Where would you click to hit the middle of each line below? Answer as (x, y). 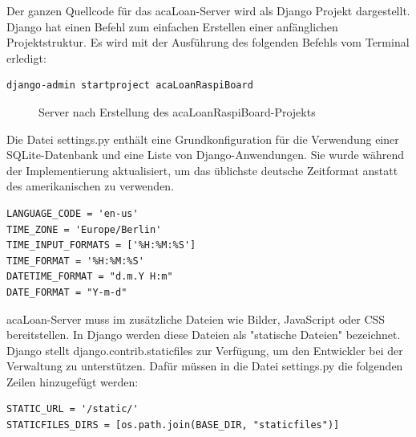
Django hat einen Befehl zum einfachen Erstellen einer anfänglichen (172, 26)
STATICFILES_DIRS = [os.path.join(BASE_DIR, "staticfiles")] (173, 425)
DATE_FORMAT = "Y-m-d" (67, 292)
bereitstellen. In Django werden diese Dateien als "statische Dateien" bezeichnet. (204, 335)
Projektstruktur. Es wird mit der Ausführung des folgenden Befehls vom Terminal (208, 42)
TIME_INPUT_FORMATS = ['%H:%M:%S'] (101, 245)
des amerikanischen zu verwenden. (91, 186)
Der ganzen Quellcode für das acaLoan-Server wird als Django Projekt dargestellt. (208, 10)
